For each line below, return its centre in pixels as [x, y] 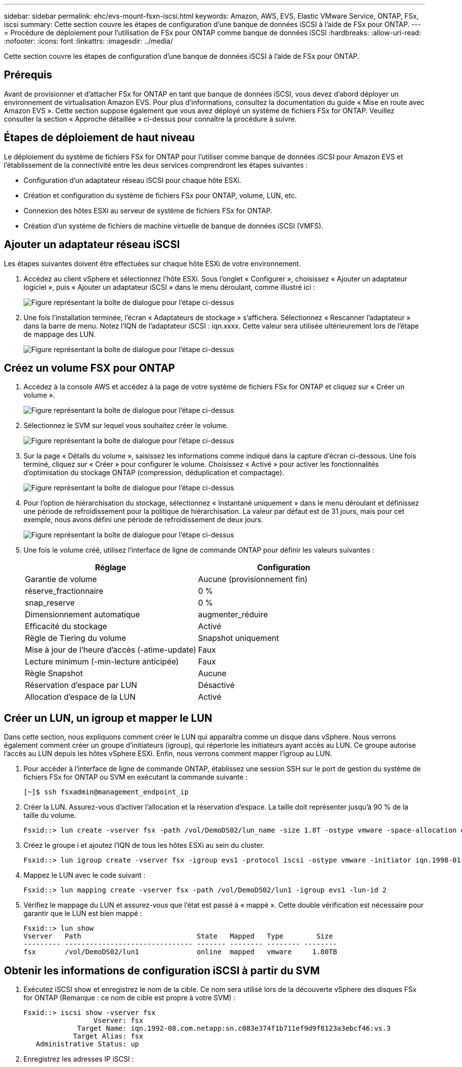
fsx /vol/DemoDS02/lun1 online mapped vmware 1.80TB [180, 952]
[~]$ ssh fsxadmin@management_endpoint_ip [106, 792]
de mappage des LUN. [60, 334]
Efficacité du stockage [66, 626]
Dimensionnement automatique [82, 615]
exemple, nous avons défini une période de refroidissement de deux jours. [143, 520]
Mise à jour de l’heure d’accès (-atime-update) [111, 650]
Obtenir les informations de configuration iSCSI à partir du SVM [162, 970]
